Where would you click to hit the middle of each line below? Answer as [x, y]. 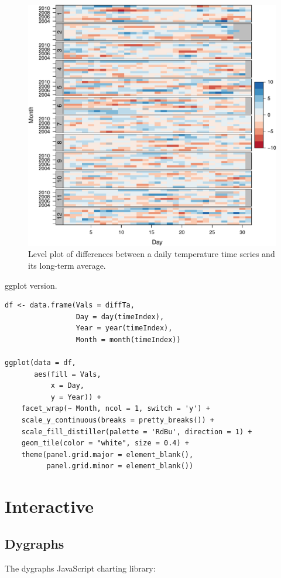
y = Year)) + [76, 397]
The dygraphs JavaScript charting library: [80, 568]
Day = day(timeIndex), [120, 317]
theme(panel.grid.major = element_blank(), [107, 454]
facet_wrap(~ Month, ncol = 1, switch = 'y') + [116, 409]
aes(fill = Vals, [68, 374]
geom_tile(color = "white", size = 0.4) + [105, 443]
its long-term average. [67, 265]
